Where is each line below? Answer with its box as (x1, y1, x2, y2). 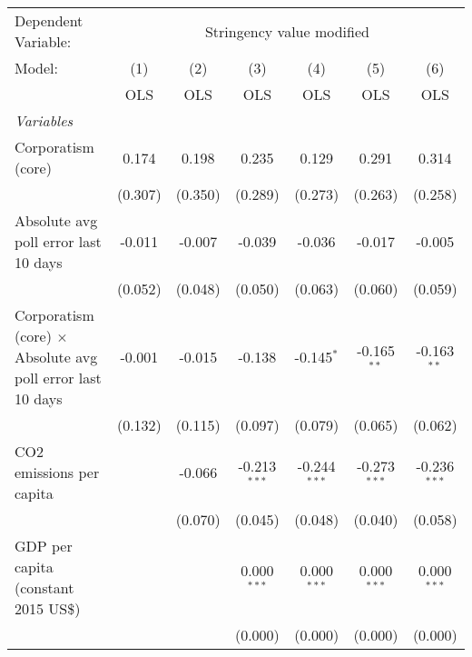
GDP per (15, 535, 73, 556)
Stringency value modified (204, 20, 369, 42)
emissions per (15, 462, 100, 483)
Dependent (15, 10, 84, 31)
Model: (15, 57, 59, 78)
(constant (15, 577, 74, 598)
